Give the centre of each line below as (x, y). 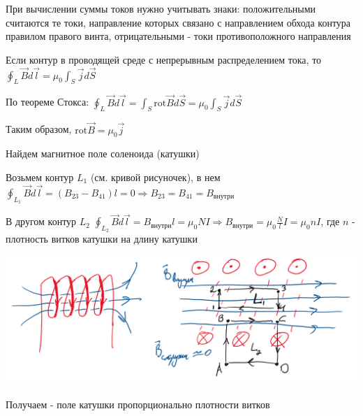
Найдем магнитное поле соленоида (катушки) (103, 153)
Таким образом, (39, 129)
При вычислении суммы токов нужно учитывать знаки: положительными (161, 8)
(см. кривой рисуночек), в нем (155, 177)
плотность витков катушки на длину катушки (102, 239)
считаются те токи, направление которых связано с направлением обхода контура (178, 22)
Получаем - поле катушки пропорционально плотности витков (138, 404)
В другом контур (41, 221)
